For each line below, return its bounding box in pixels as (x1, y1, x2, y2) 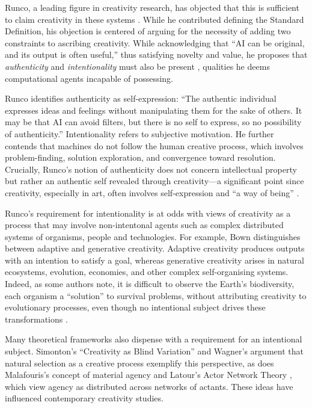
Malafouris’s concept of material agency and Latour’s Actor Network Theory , (5, 368, 292, 381)
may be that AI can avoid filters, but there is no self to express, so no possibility (5, 116, 302, 128)
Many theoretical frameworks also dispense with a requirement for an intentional (5, 333, 302, 345)
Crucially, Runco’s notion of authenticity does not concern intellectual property (5, 162, 297, 175)
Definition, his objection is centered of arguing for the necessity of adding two (5, 25, 291, 37)
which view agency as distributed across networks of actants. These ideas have (5, 380, 293, 392)
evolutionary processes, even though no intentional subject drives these (5, 301, 266, 314)
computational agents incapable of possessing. (5, 72, 173, 84)
